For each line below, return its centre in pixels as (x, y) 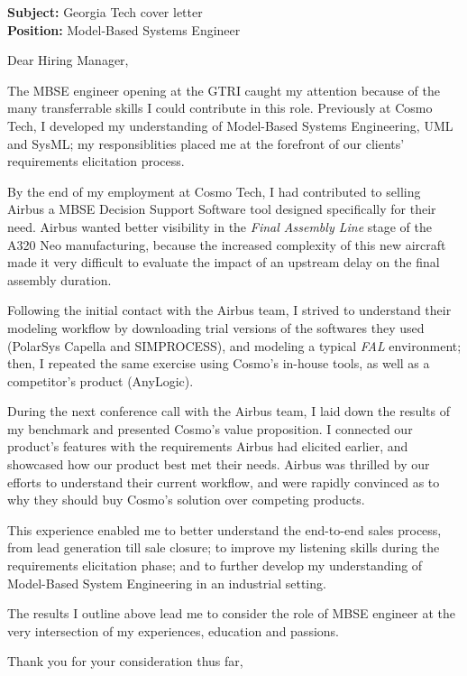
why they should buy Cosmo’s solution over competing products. (186, 500)
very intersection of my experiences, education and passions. (173, 630)
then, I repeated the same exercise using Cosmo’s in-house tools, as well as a (219, 363)
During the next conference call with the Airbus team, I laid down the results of (229, 411)
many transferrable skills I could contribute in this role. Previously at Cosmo (220, 108)
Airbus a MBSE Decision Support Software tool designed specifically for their (222, 209)
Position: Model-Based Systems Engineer (124, 29)
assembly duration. (60, 279)
